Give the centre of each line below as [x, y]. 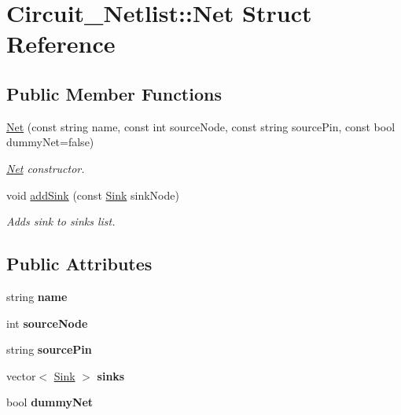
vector [21, 375]
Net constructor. [46, 168]
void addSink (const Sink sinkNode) [93, 195]
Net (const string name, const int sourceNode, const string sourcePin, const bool [201, 126]
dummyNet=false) [50, 142]
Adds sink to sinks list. [61, 221]
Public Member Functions [114, 93]
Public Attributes [79, 264]
